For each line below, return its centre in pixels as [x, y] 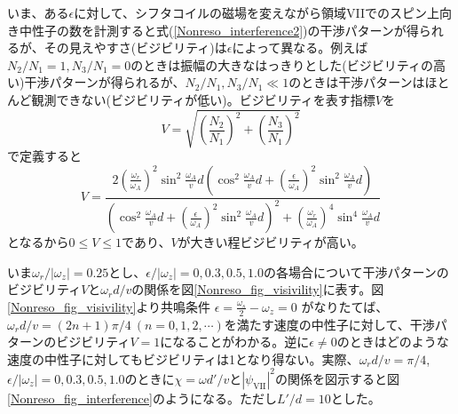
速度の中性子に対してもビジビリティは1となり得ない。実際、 [183, 358]
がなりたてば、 [345, 306]
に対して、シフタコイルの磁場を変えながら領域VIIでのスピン [251, 12]
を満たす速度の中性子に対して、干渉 [329, 324]
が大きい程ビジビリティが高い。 [271, 242]
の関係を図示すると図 [338, 378]
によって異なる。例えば [300, 48]
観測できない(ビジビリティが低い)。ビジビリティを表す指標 [203, 99]
